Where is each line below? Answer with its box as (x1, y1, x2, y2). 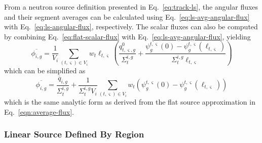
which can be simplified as (4, 65, 86, 75)
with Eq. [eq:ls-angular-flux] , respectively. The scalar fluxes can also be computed (4, 21, 258, 32)
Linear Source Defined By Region (4, 128, 144, 140)
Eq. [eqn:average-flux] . (4, 106, 74, 117)
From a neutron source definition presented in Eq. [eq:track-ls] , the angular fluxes (4, 2, 258, 12)
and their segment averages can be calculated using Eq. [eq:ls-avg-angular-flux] (4, 11, 250, 22)
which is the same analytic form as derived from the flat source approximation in (4, 97, 255, 107)
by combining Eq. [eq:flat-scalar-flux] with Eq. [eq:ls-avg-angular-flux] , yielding (4, 31, 251, 41)
